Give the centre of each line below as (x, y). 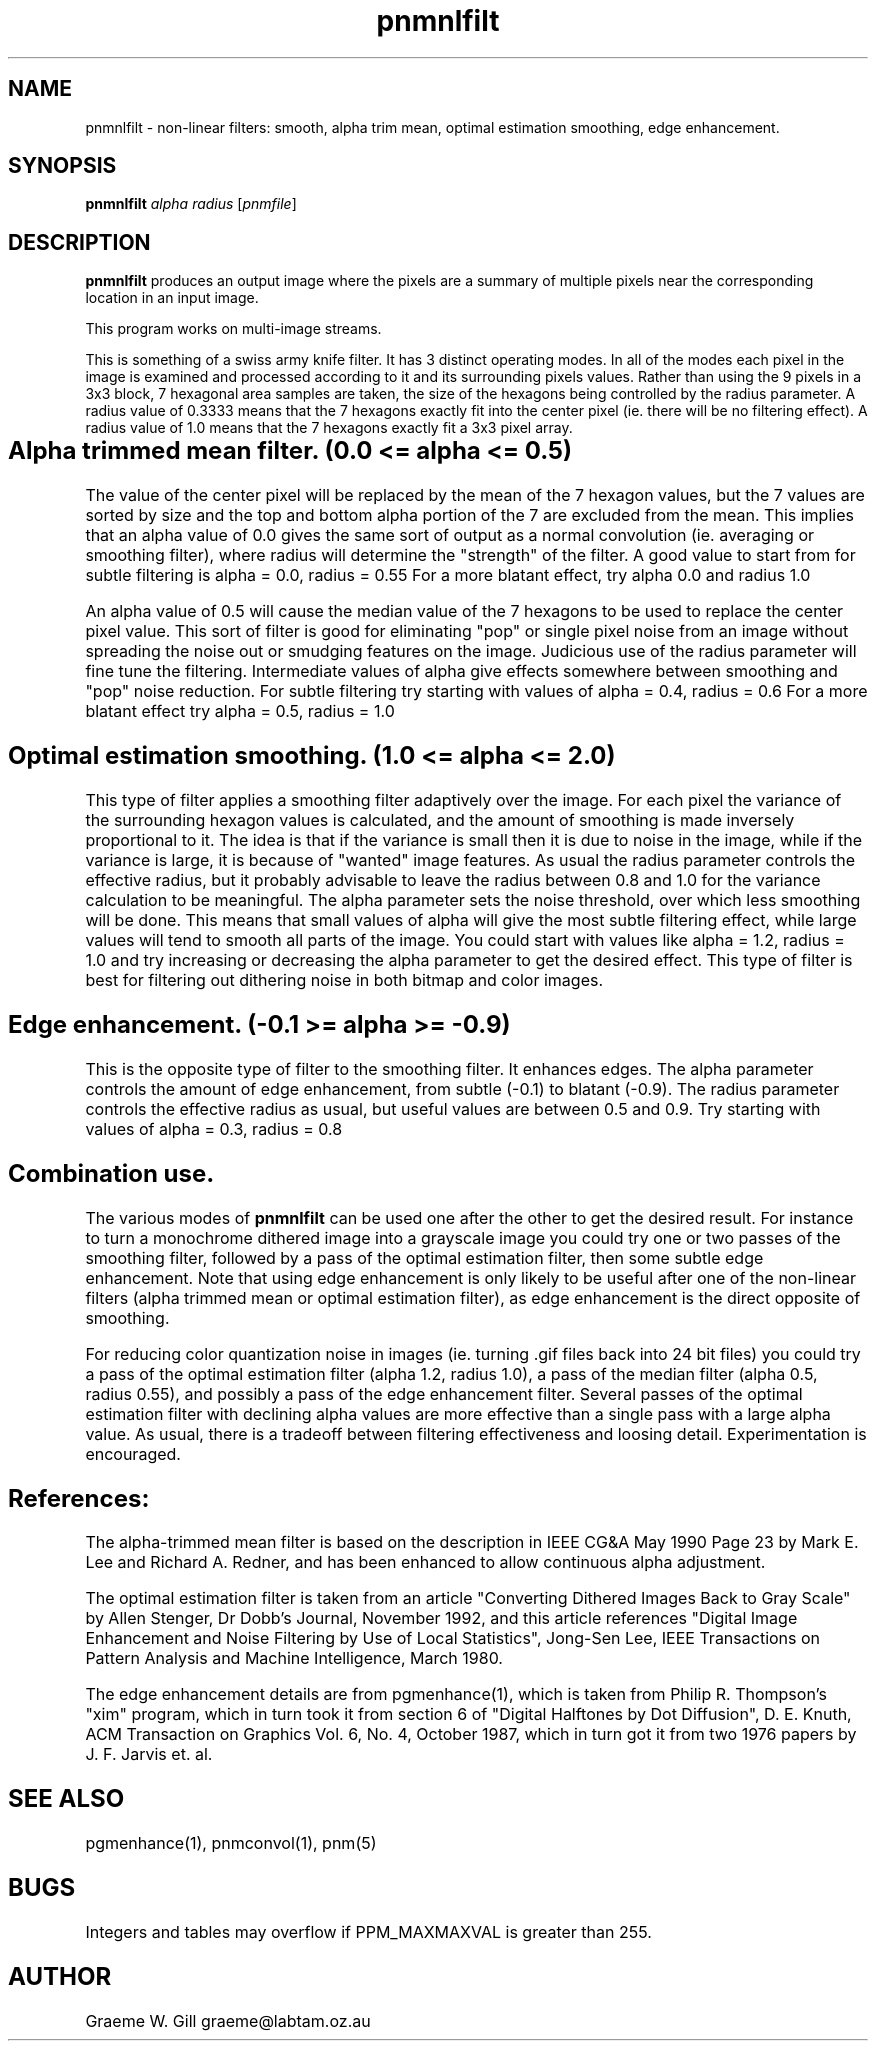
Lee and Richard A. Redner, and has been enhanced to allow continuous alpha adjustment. (425, 1562)
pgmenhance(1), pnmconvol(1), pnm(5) (231, 1843)
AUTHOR (60, 1976)
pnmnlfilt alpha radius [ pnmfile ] (191, 204)
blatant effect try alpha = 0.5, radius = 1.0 (240, 711)
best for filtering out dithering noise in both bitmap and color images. (344, 980)
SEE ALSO (66, 1799)
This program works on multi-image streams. (233, 329)
